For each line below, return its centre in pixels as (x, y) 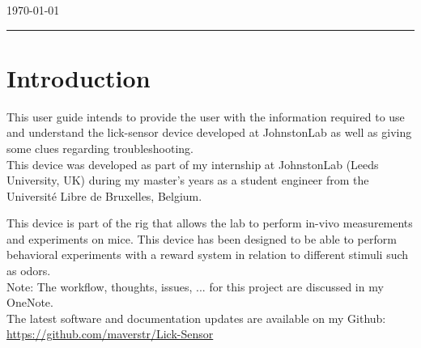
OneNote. (30, 302)
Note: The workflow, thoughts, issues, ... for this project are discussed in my (195, 286)
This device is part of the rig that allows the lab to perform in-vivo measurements (210, 223)
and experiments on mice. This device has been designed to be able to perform (202, 238)
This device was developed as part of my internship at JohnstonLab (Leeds (193, 164)
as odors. (29, 271)
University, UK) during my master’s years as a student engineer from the (188, 180)
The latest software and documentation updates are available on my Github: (196, 318)
